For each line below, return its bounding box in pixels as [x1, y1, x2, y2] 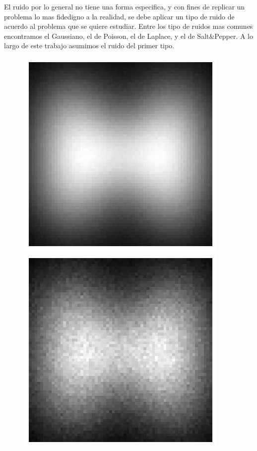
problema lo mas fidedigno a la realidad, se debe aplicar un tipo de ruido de [4, 11, 235, 21]
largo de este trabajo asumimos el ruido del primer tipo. [4, 40, 175, 51]
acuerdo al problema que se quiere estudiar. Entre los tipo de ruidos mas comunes [4, 21, 253, 31]
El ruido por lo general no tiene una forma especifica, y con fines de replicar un [4, 1, 245, 11]
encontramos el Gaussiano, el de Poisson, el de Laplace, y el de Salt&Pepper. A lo [4, 30, 253, 41]
